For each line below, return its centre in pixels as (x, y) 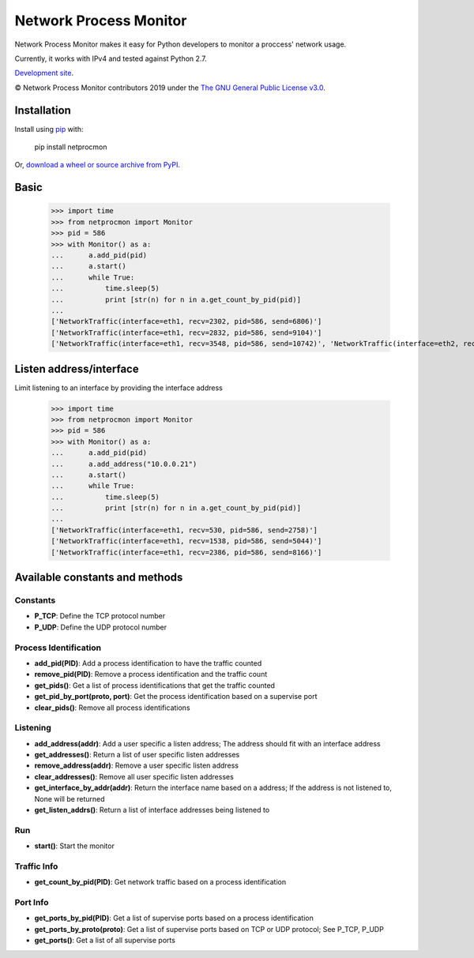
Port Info (32, 903)
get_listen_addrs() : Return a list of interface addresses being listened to (152, 810)
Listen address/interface (77, 368)
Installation (43, 110)
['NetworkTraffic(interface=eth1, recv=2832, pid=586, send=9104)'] (186, 332)
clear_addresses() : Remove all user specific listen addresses (134, 776)
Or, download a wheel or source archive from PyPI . (98, 165)
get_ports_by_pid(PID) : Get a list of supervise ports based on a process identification (174, 918)
